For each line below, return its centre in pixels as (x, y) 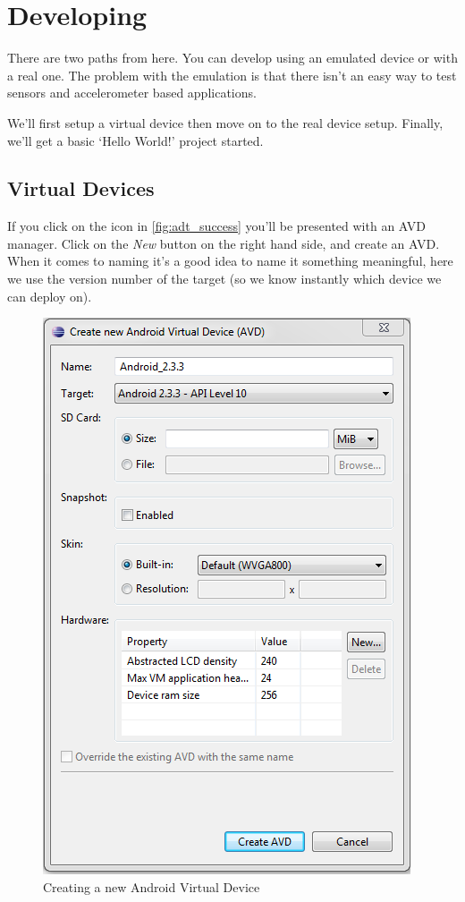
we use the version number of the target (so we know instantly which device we (224, 279)
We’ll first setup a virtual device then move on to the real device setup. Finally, (225, 122)
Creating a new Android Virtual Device (152, 886)
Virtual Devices (81, 188)
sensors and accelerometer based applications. (132, 93)
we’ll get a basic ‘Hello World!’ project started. (135, 140)
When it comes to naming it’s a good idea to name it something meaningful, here (230, 261)
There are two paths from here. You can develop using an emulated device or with (232, 58)
